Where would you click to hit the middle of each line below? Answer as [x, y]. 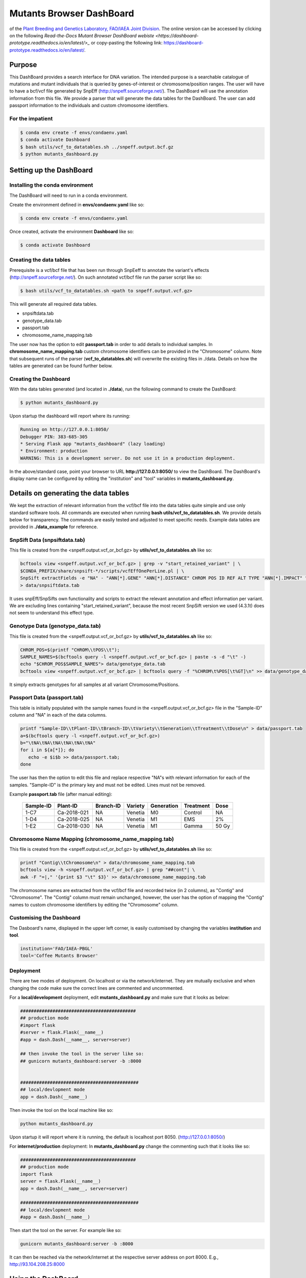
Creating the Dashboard [40, 379]
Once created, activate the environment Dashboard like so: [72, 232]
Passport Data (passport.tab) [46, 698]
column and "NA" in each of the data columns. [58, 715]
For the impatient [31, 119]
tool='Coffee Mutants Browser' [59, 956]
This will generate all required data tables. [54, 304]
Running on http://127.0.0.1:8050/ [65, 430]
